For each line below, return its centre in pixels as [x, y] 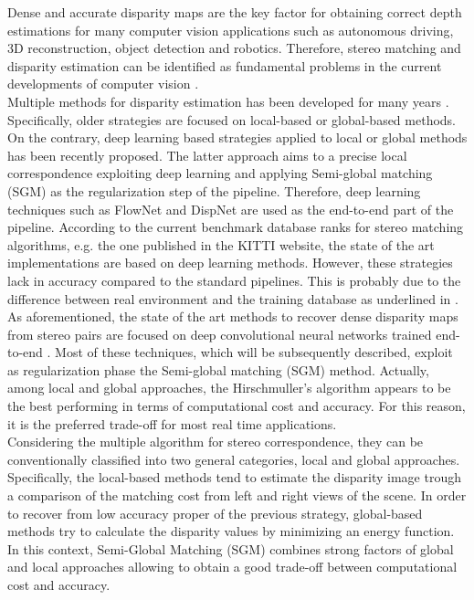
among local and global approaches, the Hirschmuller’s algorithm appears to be [229, 388]
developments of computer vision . [103, 84]
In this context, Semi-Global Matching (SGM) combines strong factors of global [231, 548]
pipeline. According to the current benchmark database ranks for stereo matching [236, 227]
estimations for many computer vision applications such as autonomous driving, [231, 30]
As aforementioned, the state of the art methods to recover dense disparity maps [233, 316]
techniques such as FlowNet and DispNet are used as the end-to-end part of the [231, 209]
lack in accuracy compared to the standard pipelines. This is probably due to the [234, 280]
